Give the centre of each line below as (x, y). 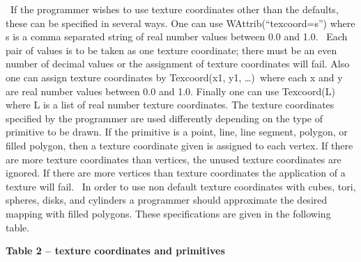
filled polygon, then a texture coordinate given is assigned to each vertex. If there (179, 145)
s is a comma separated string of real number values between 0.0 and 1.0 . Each (177, 36)
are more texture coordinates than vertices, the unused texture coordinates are (174, 159)
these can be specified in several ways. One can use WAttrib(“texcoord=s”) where (180, 23)
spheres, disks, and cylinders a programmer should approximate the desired (167, 200)
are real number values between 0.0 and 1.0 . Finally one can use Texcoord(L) (170, 91)
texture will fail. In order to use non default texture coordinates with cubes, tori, (181, 186)
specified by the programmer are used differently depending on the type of (164, 118)
